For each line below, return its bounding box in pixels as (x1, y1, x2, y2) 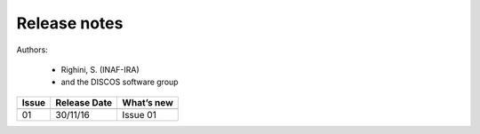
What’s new (122, 96, 173, 108)
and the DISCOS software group (60, 76, 179, 88)
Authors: (16, 44, 48, 55)
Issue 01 (122, 108, 157, 121)
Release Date (55, 96, 113, 108)
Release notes (16, 13, 124, 33)
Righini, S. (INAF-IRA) (60, 64, 140, 75)
